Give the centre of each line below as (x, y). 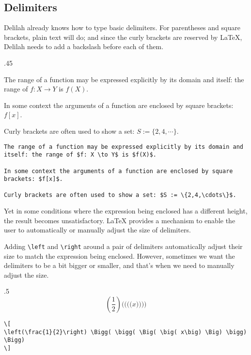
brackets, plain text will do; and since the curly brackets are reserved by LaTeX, (123, 37)
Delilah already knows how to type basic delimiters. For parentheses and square (122, 27)
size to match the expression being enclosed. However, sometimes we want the (119, 256)
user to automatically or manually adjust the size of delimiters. (97, 230)
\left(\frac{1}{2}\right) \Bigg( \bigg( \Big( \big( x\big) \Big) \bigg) (125, 332)
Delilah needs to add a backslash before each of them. (84, 46)
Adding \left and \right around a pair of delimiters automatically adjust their (123, 246)
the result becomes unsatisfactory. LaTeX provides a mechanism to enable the (120, 220)
